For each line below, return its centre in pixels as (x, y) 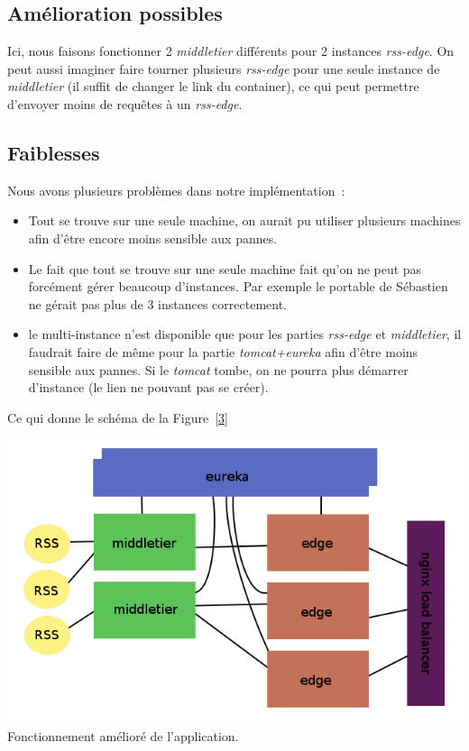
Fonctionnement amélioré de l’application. (123, 735)
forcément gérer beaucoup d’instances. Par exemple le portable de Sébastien (238, 286)
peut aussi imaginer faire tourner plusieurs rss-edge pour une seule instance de (224, 68)
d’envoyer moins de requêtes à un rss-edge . (125, 103)
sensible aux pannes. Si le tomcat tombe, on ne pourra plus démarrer (218, 369)
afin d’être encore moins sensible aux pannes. (153, 238)
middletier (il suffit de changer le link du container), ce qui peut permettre (213, 86)
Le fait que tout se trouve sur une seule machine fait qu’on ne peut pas (225, 268)
